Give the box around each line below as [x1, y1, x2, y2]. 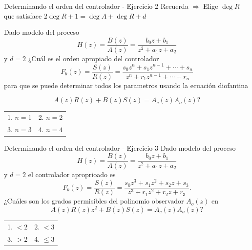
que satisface [4, 10, 42, 21]
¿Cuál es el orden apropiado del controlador [28, 53, 159, 63]
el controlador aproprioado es [28, 169, 116, 179]
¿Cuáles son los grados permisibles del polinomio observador [4, 196, 184, 206]
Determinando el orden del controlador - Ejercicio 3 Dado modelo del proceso [4, 142, 236, 153]
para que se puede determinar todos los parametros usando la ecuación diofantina [4, 80, 248, 90]
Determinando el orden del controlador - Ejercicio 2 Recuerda [4, 1, 189, 11]
